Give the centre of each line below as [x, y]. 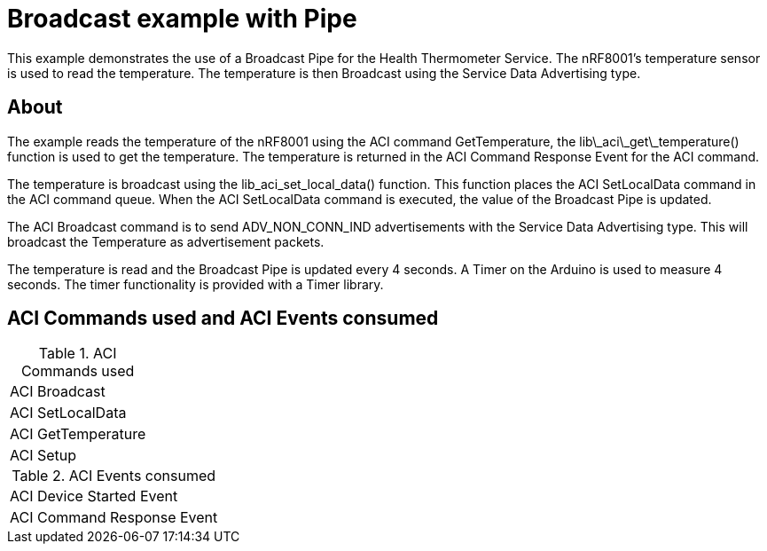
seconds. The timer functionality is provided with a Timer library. [196, 284]
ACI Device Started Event [94, 496]
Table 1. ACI [78, 354]
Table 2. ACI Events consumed [114, 476]
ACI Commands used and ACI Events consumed [223, 319]
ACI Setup [43, 456]
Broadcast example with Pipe [182, 19]
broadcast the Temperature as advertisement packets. [166, 241]
